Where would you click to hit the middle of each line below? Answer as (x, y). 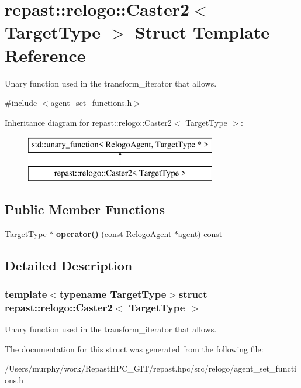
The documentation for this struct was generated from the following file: (134, 348)
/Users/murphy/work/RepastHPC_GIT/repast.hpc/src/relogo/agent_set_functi (150, 368)
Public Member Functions (85, 209)
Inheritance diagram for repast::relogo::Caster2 (88, 122)
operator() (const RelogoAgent (114, 233)
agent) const (200, 233)
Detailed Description (69, 265)
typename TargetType (113, 293)
